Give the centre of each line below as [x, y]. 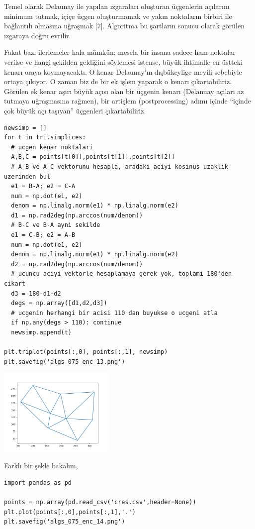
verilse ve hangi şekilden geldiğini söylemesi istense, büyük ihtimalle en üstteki [124, 61]
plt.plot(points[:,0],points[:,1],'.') [70, 512]
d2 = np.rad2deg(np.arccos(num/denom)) [77, 264]
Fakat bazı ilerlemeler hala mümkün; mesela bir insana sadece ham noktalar [120, 52]
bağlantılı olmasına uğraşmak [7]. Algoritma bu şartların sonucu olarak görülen [124, 26]
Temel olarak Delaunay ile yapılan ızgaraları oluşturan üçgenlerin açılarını [117, 6]
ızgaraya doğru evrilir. [38, 35]
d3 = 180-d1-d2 [36, 293]
